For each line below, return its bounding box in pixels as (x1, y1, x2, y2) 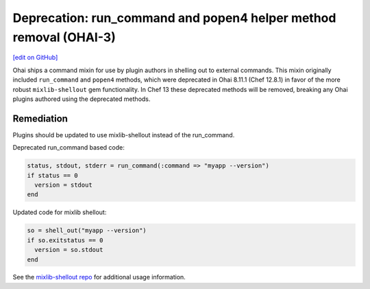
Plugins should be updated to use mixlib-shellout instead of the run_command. (12, 130, 235, 139)
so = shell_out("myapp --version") (27, 227, 147, 235)
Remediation (12, 113, 69, 124)
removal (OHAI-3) (12, 30, 116, 45)
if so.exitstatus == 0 (27, 236, 103, 244)
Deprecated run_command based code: (12, 143, 125, 152)
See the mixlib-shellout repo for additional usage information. (12, 273, 186, 281)
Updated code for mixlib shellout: (12, 208, 107, 216)
